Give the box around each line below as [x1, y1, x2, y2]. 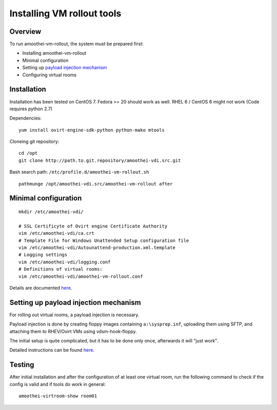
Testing [9, 360, 34, 369]
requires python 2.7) [9, 106, 53, 112]
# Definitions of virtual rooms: [18, 266, 103, 272]
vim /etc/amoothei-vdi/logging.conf [18, 259, 111, 265]
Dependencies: [9, 115, 42, 121]
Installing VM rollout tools [9, 8, 122, 19]
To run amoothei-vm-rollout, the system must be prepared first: [9, 41, 144, 47]
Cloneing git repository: [9, 138, 60, 145]
